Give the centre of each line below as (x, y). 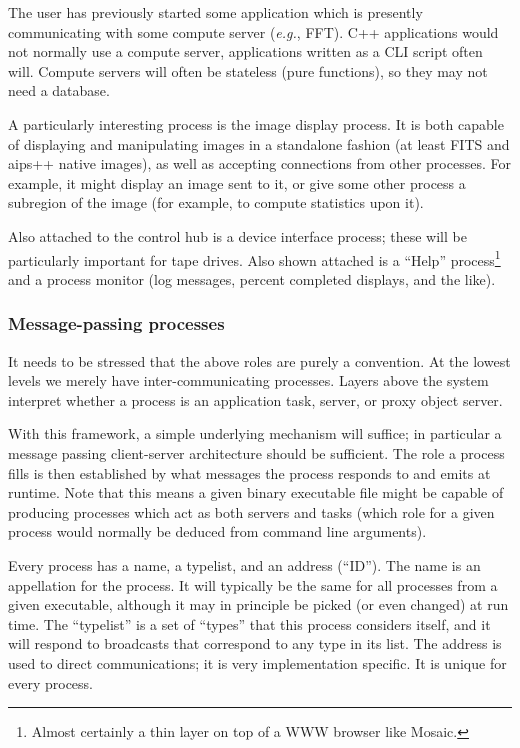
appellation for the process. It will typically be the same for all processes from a (253, 584)
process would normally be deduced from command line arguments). (217, 531)
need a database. (59, 90)
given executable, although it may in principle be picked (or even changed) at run (258, 604)
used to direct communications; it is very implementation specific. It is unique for (257, 662)
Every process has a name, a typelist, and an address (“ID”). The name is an (244, 564)
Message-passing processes (116, 323)
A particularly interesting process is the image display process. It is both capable (256, 123)
